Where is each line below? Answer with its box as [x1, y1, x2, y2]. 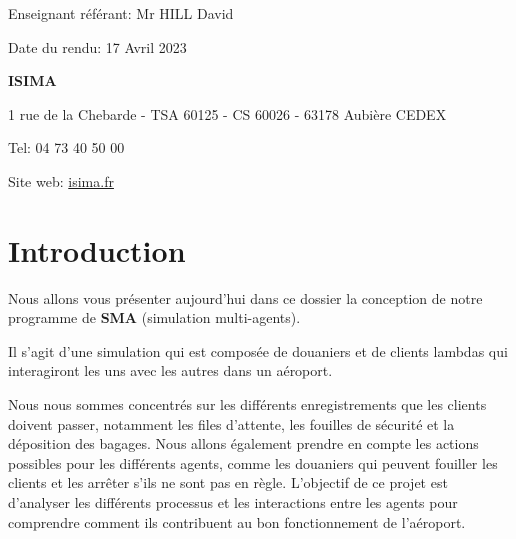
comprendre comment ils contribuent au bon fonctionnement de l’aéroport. [8, 511, 466, 532]
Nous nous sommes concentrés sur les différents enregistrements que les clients [8, 394, 487, 415]
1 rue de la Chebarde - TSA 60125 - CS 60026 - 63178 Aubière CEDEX [8, 103, 447, 124]
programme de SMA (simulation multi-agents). [8, 307, 301, 328]
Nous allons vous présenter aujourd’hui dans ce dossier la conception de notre [8, 287, 483, 308]
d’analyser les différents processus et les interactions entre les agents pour [8, 492, 458, 513]
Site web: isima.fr [8, 170, 114, 191]
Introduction [8, 229, 186, 270]
